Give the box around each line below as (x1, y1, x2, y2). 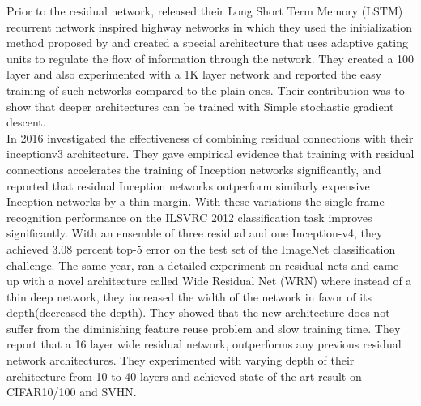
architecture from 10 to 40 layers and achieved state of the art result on (6, 367, 362, 384)
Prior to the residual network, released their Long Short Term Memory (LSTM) (6, 2, 403, 19)
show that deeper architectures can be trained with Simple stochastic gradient (6, 97, 394, 114)
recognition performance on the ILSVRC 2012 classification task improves (6, 208, 372, 225)
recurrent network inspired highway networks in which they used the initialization (6, 18, 412, 35)
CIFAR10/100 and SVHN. (6, 383, 137, 400)
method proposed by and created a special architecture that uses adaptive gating (6, 34, 408, 51)
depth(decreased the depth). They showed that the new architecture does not (6, 304, 390, 321)
